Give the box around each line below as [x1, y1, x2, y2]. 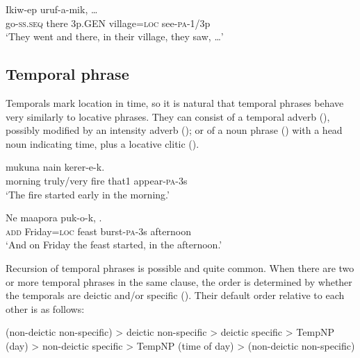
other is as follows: [6, 301, 85, 316]
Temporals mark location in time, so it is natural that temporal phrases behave [6, 95, 344, 110]
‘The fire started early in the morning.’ [6, 187, 170, 201]
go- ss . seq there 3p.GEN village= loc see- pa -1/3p [6, 15, 211, 30]
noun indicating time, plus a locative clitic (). [6, 136, 199, 151]
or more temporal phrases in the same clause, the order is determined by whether [6, 274, 352, 289]
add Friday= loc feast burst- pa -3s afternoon [6, 223, 191, 238]
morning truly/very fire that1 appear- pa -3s [6, 173, 188, 187]
